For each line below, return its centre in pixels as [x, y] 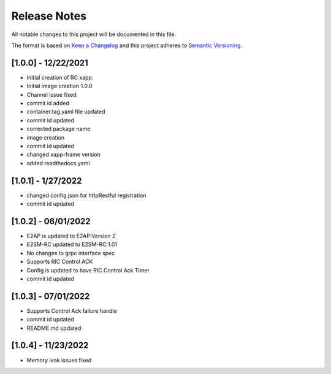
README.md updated [54, 328]
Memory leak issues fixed [59, 360]
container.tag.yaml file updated [66, 112]
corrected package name [59, 129]
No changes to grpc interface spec [71, 253]
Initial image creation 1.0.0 [59, 86]
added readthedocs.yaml [58, 163]
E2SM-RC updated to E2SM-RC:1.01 [72, 244]
